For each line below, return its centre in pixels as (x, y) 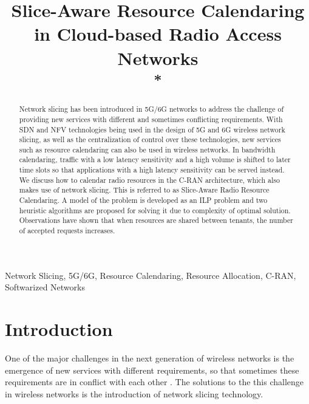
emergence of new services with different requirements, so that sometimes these (152, 370)
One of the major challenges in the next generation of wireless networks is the (150, 358)
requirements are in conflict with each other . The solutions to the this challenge (154, 382)
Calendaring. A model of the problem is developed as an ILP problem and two (143, 200)
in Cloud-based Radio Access (158, 34)
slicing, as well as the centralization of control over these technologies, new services (150, 139)
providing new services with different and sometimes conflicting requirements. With (151, 119)
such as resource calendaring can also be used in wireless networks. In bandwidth (147, 149)
